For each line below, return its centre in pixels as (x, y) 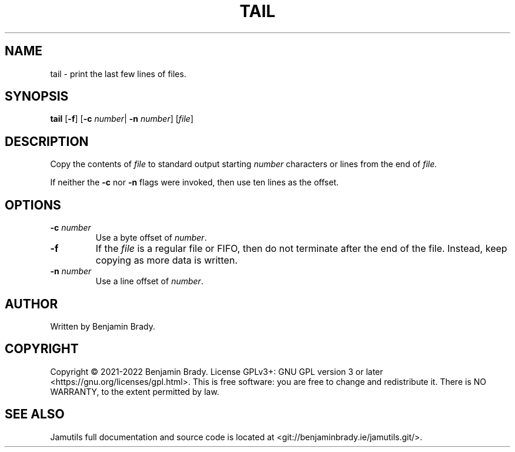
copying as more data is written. (167, 260)
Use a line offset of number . (149, 281)
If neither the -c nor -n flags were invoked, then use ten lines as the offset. (195, 182)
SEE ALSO (35, 414)
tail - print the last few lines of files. (118, 74)
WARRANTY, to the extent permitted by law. (135, 391)
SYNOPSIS (37, 97)
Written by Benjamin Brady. (103, 326)
